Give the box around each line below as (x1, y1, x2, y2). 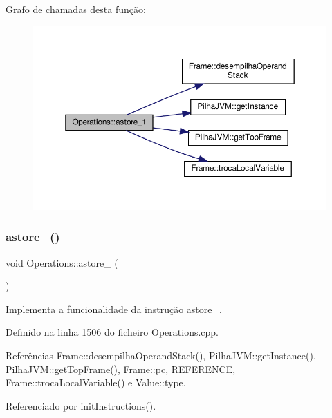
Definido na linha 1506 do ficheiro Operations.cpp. (6, 325, 219, 339)
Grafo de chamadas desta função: (6, 2, 146, 16)
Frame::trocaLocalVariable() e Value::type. (6, 375, 186, 390)
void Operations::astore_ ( (6, 255, 118, 269)
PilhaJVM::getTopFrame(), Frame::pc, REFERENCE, (6, 361, 236, 376)
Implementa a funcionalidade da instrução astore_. (6, 301, 222, 316)
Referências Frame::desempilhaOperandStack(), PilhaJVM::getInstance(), (6, 348, 316, 363)
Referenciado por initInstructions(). (6, 398, 156, 412)
